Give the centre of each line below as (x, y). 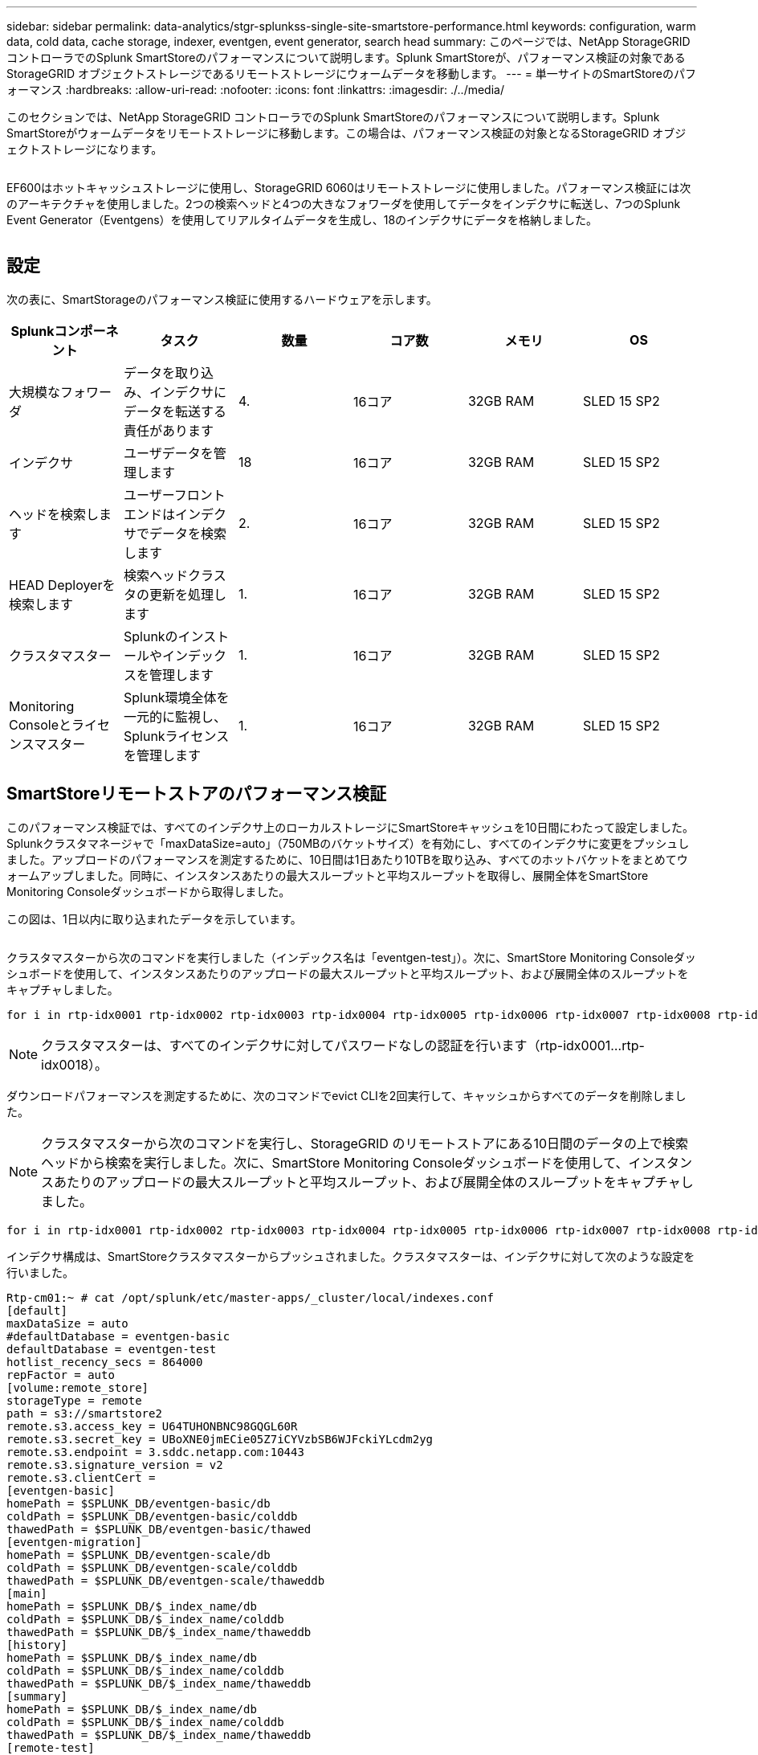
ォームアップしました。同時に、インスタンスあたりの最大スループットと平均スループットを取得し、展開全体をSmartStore (328, 875)
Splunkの (151, 636)
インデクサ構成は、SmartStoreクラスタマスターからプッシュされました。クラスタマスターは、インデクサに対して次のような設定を (351, 1256)
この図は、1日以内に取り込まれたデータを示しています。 (154, 918)
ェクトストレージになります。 (85, 149)
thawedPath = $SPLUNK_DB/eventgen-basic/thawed (159, 1529)
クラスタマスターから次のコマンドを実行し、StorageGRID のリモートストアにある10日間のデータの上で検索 (365, 1143)
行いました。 (40, 1272)
